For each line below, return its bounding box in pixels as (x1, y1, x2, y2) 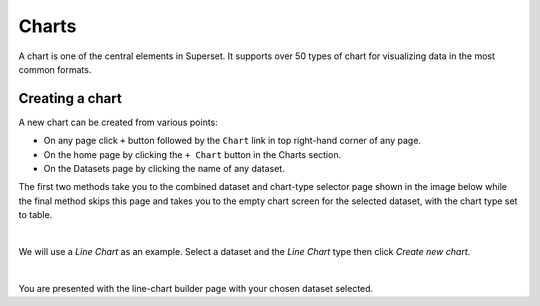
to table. (18, 209, 53, 221)
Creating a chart (18, 90, 122, 107)
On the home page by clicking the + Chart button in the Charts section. (43, 148, 342, 160)
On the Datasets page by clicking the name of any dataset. (43, 163, 285, 175)
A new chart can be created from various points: (18, 116, 219, 128)
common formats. (18, 63, 92, 75)
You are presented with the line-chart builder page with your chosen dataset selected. (18, 282, 374, 294)
